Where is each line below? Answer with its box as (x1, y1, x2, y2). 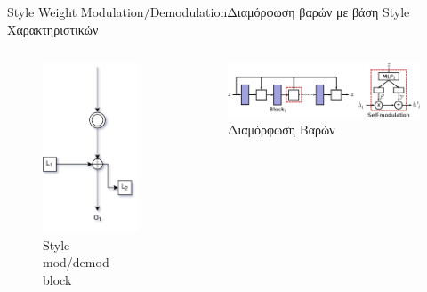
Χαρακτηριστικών (7, 20, 99, 38)
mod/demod (43, 253, 109, 272)
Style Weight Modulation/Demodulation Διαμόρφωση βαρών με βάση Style (7, 3, 410, 20)
